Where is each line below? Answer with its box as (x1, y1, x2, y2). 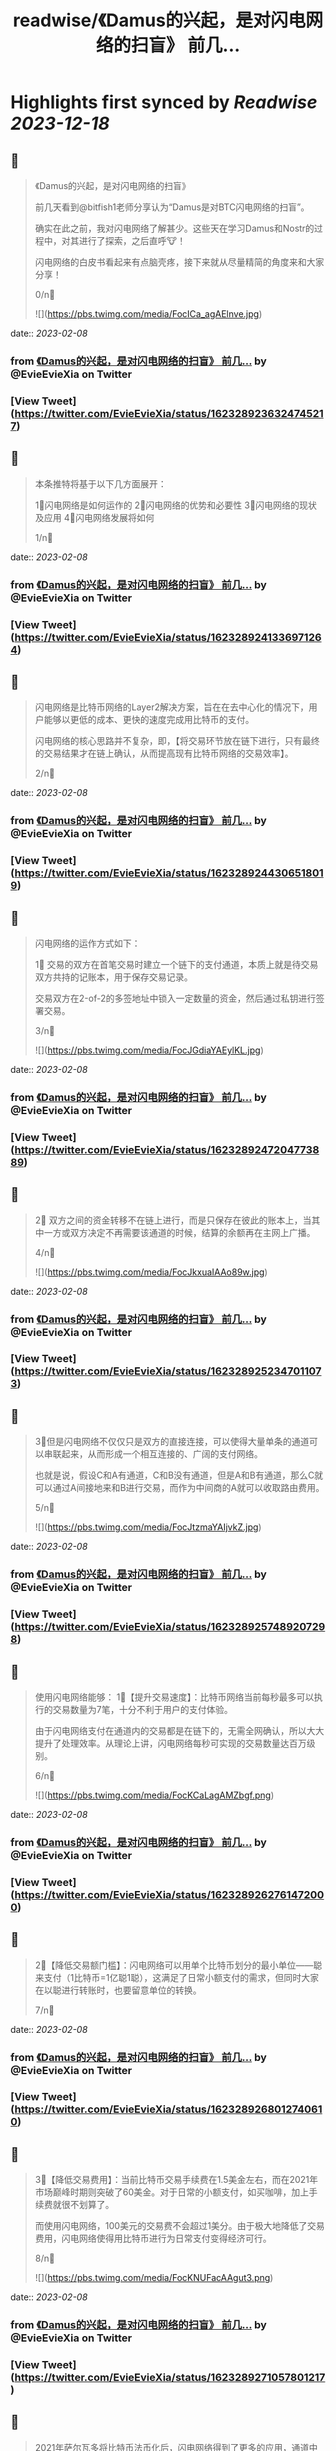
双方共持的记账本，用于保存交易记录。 (34, 971, 193, 983)
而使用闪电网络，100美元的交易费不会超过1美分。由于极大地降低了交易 (34, 2220, 325, 2232)
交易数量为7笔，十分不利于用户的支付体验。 (52, 1703, 233, 1715)
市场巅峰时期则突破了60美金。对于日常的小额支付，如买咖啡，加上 (34, 2186, 310, 2198)
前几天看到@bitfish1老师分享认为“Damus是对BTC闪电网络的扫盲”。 (34, 201, 310, 213)
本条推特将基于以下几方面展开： (34, 477, 167, 490)
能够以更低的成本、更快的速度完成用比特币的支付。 (43, 714, 255, 726)
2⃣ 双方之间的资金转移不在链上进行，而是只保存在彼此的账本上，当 (34, 1214, 312, 1226)
